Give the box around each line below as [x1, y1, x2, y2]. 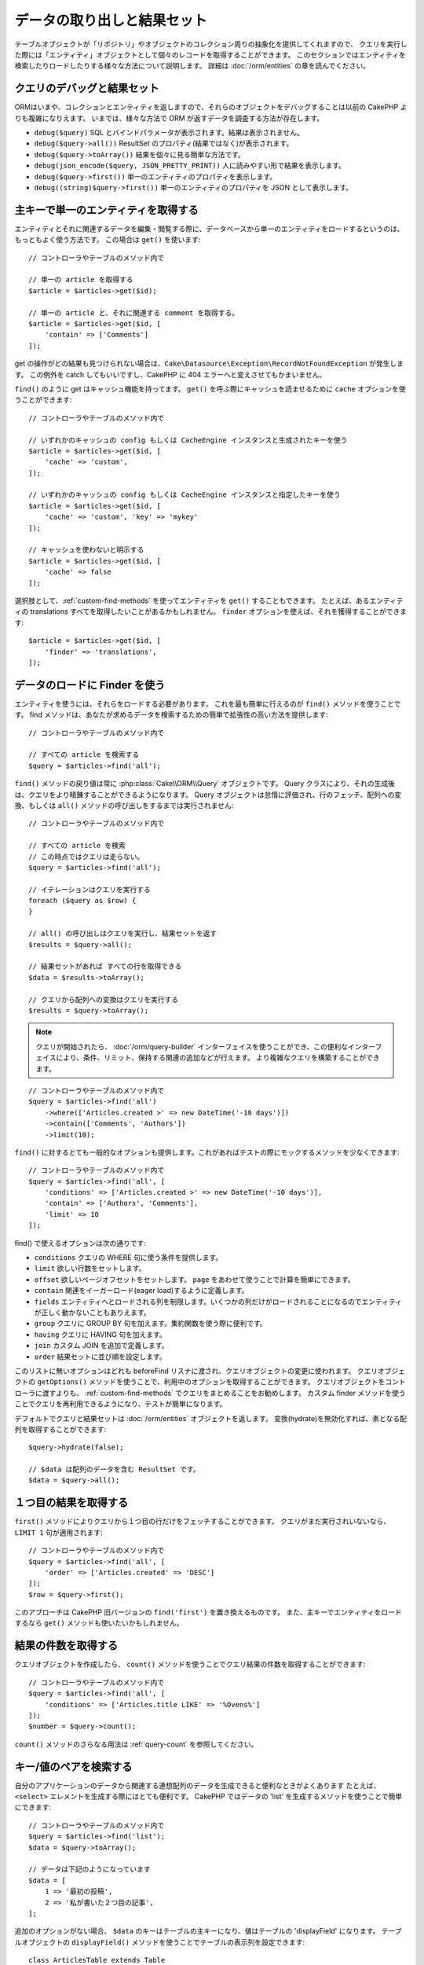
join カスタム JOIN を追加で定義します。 [34, 1341, 169, 1350]
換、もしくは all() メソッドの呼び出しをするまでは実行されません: [14, 800, 234, 810]
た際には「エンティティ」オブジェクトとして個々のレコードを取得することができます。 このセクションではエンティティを [14, 50, 406, 59]
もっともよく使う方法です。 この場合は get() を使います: [14, 235, 201, 244]
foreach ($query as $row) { [28, 896, 137, 905]
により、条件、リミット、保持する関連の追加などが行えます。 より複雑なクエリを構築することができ [56, 1053, 380, 1063]
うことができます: [14, 395, 72, 405]
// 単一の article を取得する [28, 275, 133, 285]
